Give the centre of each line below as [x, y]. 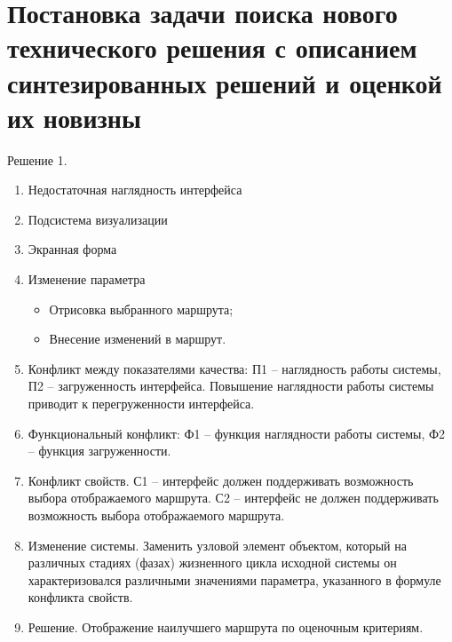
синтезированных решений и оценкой [225, 82]
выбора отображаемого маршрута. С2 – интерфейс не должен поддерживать [233, 498]
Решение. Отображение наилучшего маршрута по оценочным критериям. [226, 626]
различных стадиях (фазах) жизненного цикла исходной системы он [212, 563]
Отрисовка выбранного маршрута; [141, 309]
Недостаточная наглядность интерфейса [135, 190]
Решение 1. [37, 159]
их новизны [74, 117]
